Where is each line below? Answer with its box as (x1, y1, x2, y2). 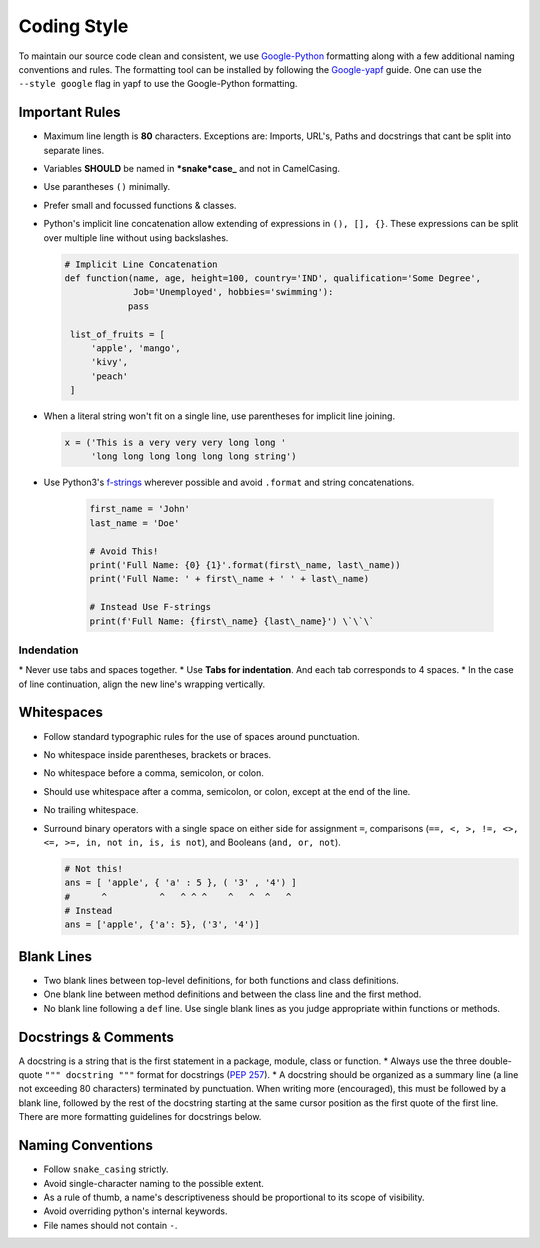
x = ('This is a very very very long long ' (64, 437, 287, 449)
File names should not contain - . (43, 1219, 178, 1231)
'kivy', (90, 356, 129, 368)
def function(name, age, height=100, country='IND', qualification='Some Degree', (64, 272, 482, 284)
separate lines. (43, 144, 105, 156)
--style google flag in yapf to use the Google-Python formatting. (18, 78, 298, 90)
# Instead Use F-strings (89, 601, 212, 613)
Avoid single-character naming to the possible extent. (43, 1177, 265, 1189)
